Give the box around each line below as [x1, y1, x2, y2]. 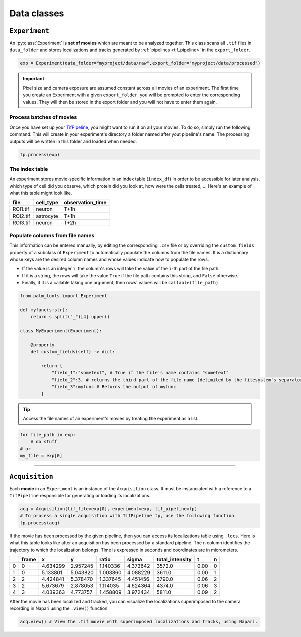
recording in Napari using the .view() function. [9, 605, 109, 611]
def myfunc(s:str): [20, 307, 68, 313]
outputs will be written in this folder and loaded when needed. [9, 138, 137, 144]
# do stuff [30, 439, 57, 445]
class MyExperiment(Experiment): [20, 328, 102, 334]
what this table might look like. [9, 190, 72, 196]
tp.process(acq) [20, 520, 60, 526]
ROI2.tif [12, 213, 30, 220]
